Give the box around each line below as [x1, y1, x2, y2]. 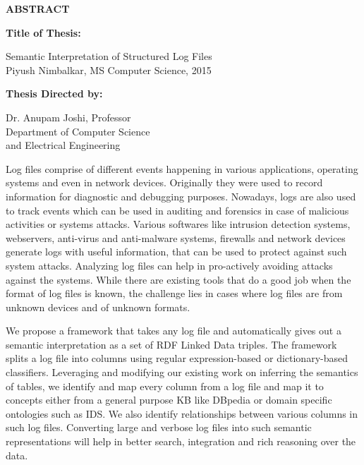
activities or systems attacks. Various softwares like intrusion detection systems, [6, 217, 351, 231]
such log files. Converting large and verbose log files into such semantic [6, 420, 312, 435]
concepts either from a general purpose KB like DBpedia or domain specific [6, 392, 332, 407]
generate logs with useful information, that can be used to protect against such [6, 244, 347, 259]
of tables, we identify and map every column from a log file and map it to [6, 378, 324, 393]
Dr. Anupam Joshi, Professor [6, 109, 131, 124]
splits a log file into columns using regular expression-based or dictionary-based [6, 351, 348, 366]
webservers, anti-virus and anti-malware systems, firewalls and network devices [6, 230, 346, 245]
